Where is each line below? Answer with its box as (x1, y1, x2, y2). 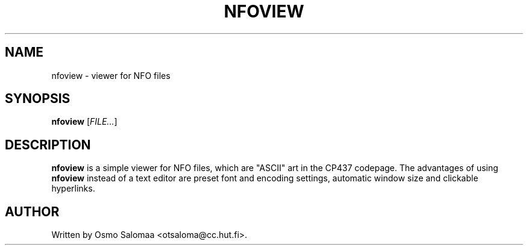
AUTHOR (5, 204, 60, 219)
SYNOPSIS (5, 91, 71, 107)
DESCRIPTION (5, 137, 91, 152)
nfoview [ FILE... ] (51, 116, 118, 127)
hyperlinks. (51, 183, 95, 194)
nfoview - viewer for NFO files (51, 70, 171, 81)
